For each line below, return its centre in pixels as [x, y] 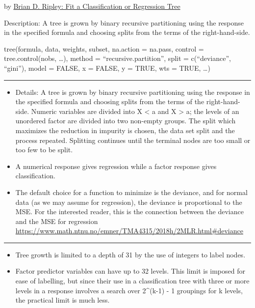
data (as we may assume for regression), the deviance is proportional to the [129, 202]
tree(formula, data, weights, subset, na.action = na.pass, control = [104, 48]
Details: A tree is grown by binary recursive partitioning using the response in [133, 92]
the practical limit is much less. [63, 300]
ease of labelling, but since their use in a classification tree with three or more [132, 281]
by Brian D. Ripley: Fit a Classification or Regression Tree [92, 6]
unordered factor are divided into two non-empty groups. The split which [126, 121]
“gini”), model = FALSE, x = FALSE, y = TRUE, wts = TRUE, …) [107, 68]
